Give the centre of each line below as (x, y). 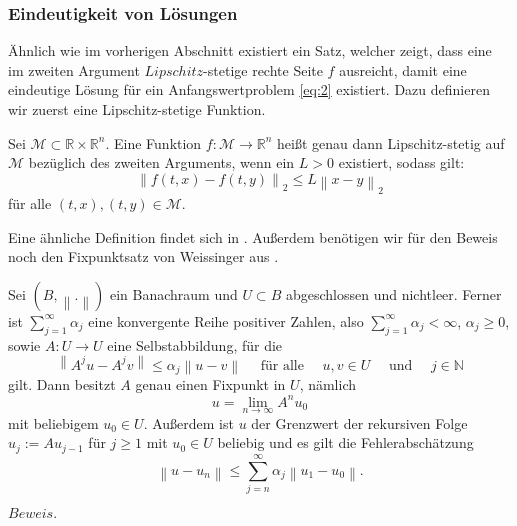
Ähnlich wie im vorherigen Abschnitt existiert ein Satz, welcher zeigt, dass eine (250, 50)
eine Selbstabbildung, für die (195, 344)
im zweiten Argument (74, 69)
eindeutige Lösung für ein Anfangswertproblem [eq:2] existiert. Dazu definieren (249, 89)
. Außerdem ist (188, 422)
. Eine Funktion (153, 142)
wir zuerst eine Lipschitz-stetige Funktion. (137, 109)
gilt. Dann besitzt (62, 384)
